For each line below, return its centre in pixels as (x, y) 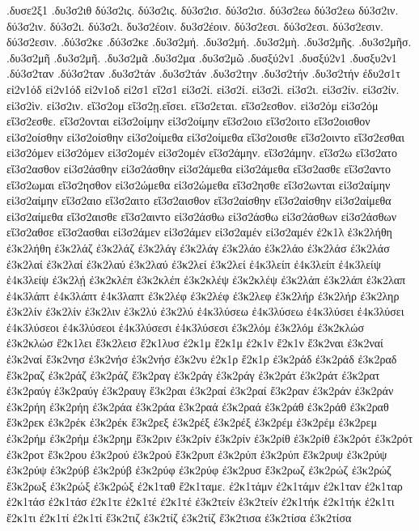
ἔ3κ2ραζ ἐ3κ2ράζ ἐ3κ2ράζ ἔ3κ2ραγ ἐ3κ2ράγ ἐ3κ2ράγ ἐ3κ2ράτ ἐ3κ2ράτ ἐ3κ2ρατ (193, 374)
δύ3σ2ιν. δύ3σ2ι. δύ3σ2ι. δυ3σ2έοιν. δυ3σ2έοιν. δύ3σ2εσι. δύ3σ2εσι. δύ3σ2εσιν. (195, 25)
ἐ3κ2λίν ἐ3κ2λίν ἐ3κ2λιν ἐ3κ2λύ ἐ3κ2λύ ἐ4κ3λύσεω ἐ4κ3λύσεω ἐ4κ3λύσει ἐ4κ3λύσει (205, 311)
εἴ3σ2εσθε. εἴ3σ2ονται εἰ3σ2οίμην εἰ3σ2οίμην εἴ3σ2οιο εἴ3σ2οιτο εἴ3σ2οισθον (188, 121)
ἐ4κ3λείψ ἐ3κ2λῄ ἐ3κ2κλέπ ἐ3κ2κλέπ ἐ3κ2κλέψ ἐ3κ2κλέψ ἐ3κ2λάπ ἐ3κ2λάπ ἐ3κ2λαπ (206, 280)
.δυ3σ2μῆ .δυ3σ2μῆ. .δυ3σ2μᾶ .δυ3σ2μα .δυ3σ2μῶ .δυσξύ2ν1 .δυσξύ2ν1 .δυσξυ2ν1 (202, 57)
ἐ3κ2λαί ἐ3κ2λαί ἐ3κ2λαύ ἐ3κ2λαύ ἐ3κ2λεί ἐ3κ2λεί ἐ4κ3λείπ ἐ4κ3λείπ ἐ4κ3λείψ (194, 263)
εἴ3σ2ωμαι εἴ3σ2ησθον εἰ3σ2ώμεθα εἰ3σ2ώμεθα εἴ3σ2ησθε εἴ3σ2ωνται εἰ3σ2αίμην (199, 184)
